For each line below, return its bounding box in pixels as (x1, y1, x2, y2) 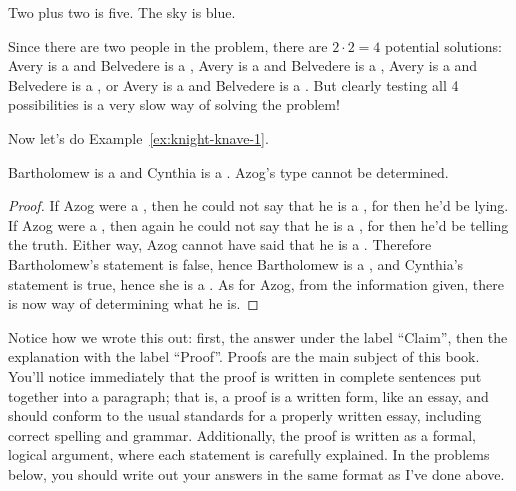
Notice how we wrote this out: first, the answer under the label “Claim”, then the (8, 326, 508, 347)
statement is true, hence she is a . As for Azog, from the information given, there (8, 273, 504, 294)
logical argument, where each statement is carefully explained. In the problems (8, 444, 490, 465)
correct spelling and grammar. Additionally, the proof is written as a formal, (8, 424, 476, 445)
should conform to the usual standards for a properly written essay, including (8, 405, 482, 426)
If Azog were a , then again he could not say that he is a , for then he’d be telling (8, 214, 509, 235)
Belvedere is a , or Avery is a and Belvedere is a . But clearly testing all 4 (8, 74, 459, 95)
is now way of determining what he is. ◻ (8, 293, 259, 314)
